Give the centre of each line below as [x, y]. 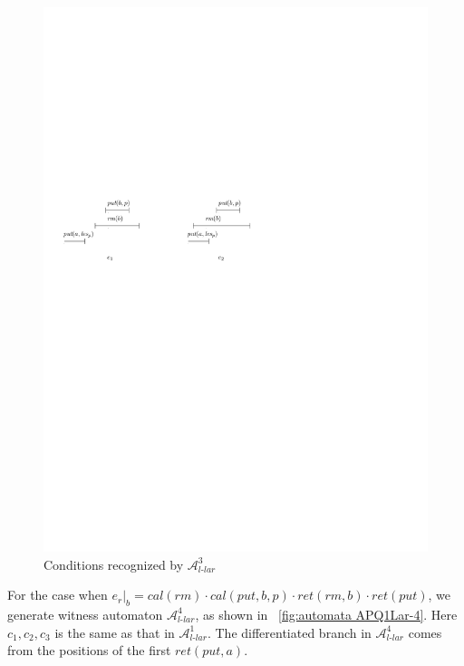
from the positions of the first [89, 650]
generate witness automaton [85, 614]
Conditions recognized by [114, 564]
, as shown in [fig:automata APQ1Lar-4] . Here [326, 614]
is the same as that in [115, 632]
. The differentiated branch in [289, 632]
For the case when [58, 595]
